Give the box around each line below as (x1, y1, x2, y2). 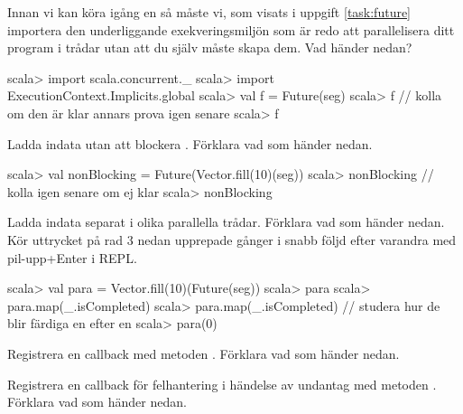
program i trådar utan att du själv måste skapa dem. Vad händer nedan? (7, 38, 412, 57)
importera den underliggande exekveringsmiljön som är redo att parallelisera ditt (7, 20, 455, 39)
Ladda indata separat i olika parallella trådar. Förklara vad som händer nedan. (7, 212, 445, 231)
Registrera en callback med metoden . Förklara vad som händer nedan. (7, 343, 400, 362)
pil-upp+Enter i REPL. (7, 248, 137, 267)
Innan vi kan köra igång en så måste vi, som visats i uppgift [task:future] (7, 3, 412, 21)
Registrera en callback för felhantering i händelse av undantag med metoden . (7, 374, 437, 393)
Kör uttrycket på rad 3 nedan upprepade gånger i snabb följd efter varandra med (7, 230, 457, 249)
